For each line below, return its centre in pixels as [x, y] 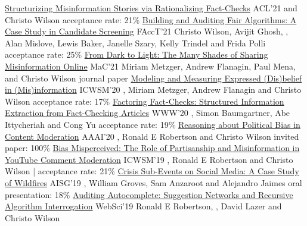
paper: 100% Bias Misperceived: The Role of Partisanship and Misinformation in [152, 148]
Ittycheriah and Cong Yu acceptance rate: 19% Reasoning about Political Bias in [153, 124]
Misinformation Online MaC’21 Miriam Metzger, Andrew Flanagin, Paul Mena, [151, 66]
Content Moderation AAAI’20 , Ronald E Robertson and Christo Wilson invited [152, 136]
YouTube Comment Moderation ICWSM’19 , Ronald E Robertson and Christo [149, 159]
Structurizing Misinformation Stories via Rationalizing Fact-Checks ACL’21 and [151, 8]
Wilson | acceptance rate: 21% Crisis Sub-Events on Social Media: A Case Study [152, 171]
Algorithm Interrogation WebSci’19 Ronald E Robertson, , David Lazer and [143, 206]
